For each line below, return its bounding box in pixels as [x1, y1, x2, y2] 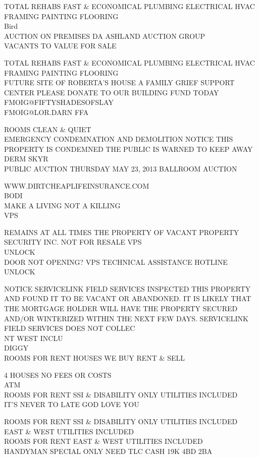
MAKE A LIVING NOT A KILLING [4, 200, 121, 210]
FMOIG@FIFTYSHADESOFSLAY [4, 97, 114, 107]
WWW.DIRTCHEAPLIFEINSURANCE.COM [4, 180, 149, 191]
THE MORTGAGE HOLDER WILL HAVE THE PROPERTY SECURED [4, 303, 238, 314]
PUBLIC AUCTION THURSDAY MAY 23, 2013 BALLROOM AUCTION [4, 163, 237, 174]
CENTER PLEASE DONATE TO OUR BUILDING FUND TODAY [4, 87, 219, 97]
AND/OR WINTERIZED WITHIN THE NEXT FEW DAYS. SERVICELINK [4, 313, 248, 323]
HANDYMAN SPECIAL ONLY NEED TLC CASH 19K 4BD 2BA [4, 445, 213, 456]
